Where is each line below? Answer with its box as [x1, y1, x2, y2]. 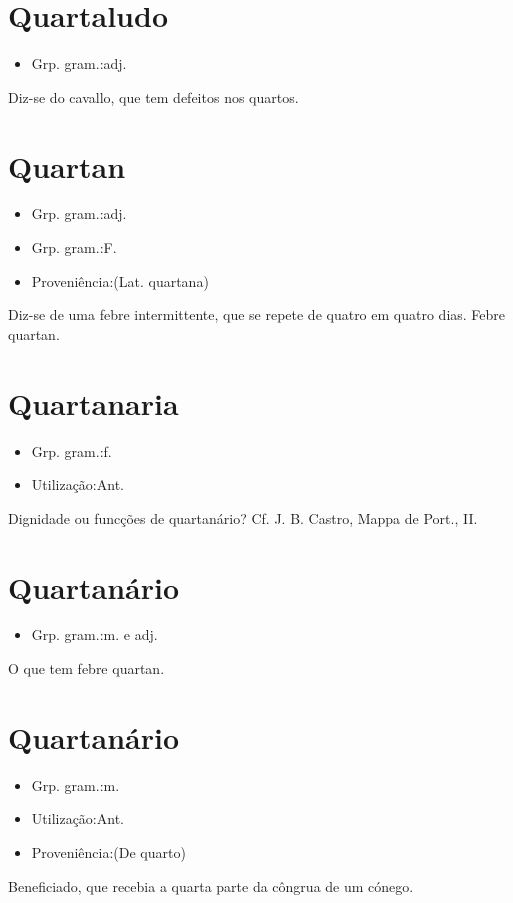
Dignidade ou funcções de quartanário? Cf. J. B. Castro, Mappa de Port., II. [8, 507, 478, 528]
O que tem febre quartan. [8, 658, 165, 679]
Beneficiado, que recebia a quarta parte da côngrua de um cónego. [8, 875, 414, 896]
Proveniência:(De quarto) [31, 841, 186, 862]
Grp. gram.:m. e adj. [31, 624, 158, 645]
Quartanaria [8, 382, 179, 423]
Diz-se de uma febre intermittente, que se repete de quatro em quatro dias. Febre [8, 304, 506, 325]
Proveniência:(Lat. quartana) [31, 270, 209, 291]
